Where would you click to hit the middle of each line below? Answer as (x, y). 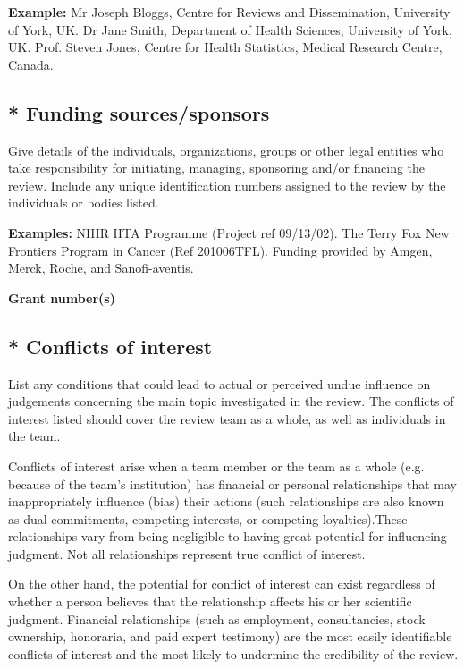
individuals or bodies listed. (84, 203)
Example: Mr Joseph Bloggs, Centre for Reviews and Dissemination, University (229, 12)
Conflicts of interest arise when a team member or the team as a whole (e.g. (216, 466)
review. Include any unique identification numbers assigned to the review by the (227, 185)
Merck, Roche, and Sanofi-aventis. (101, 268)
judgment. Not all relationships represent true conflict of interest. (187, 553)
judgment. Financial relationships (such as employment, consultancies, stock (217, 618)
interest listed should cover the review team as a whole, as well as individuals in (227, 418)
